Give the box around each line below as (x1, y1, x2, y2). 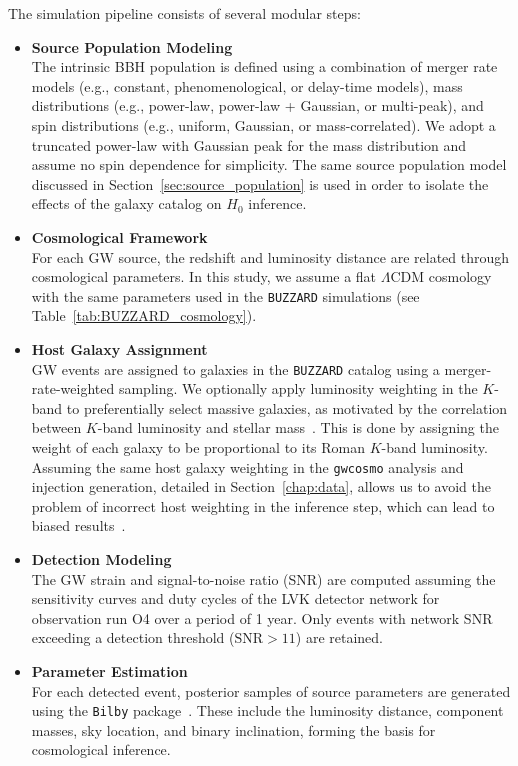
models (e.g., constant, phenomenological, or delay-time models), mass (31, 75, 463, 96)
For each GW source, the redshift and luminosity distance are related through (31, 246, 510, 267)
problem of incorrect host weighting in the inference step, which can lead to (31, 495, 495, 516)
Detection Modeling (31, 549, 172, 570)
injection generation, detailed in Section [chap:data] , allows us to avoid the (31, 476, 491, 497)
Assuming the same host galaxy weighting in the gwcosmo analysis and (31, 456, 464, 477)
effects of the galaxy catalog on (31, 193, 222, 214)
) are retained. (295, 627, 383, 648)
